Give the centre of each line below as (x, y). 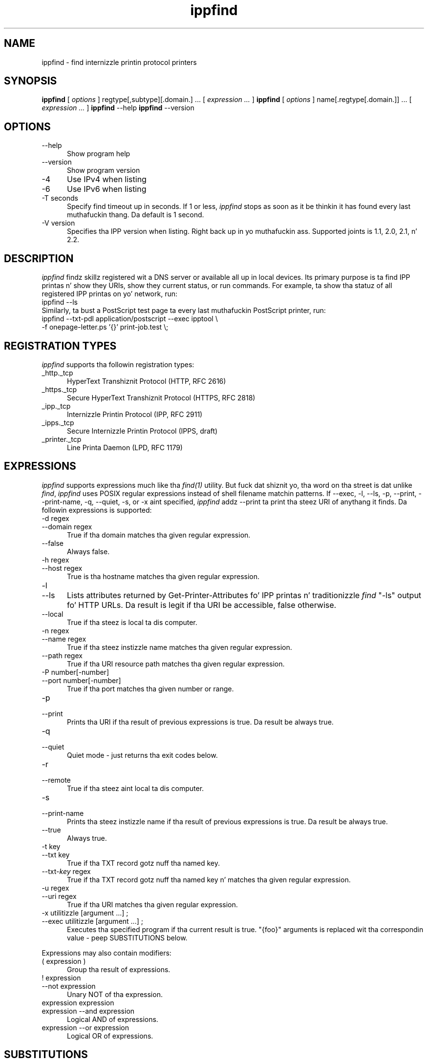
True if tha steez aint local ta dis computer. (136, 788)
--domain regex (67, 526)
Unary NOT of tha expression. (115, 994)
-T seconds (60, 198)
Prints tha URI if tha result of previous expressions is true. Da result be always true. (200, 722)
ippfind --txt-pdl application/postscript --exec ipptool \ (130, 319)
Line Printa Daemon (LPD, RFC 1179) (125, 447)
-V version (58, 223)
